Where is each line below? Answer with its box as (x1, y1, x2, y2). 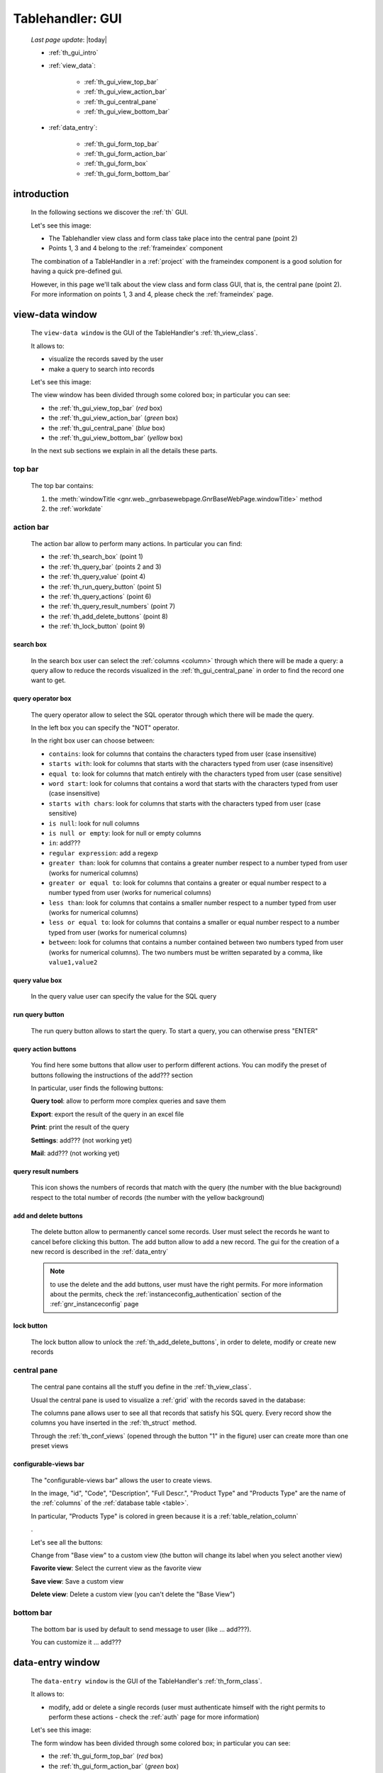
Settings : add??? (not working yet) (30, 1135, 133, 1145)
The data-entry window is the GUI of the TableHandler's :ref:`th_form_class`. (30, 1677, 262, 1685)
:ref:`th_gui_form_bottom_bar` (84, 169, 171, 177)
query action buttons (13, 1045, 77, 1053)
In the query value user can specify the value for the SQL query (30, 992, 217, 1001)
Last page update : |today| (30, 35, 108, 44)
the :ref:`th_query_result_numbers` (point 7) (48, 602, 176, 611)
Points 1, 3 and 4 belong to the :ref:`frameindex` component (48, 244, 223, 252)
